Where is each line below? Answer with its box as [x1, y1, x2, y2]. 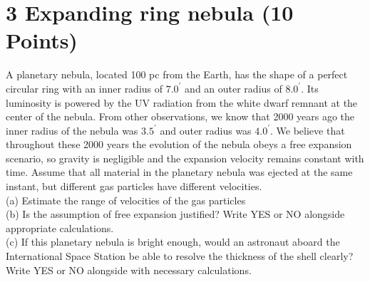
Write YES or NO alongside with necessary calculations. [6, 262, 252, 277]
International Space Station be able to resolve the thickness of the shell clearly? [6, 249, 354, 263]
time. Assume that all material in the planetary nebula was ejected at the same [6, 164, 353, 179]
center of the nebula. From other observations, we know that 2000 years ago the [6, 109, 355, 124]
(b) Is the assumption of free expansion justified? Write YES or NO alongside [6, 207, 345, 221]
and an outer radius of [185, 80, 282, 95]
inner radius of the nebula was [6, 122, 138, 137]
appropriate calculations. [6, 220, 114, 235]
